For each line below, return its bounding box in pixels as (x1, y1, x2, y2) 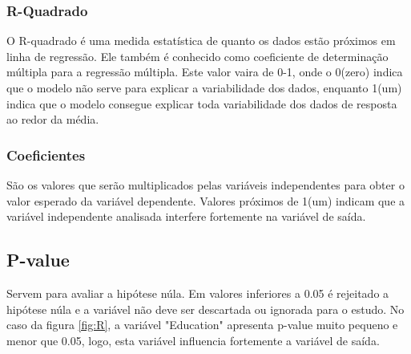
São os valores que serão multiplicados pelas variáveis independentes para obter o (6, 177, 405, 193)
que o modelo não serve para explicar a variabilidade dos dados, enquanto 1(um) (6, 79, 402, 96)
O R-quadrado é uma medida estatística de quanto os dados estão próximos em (6, 32, 396, 49)
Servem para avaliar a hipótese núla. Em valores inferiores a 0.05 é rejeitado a (6, 284, 389, 301)
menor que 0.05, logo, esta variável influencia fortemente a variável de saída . (6, 332, 380, 348)
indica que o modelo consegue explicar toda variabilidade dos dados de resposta (6, 95, 397, 112)
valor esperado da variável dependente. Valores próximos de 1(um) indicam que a (6, 192, 405, 209)
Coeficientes (6, 144, 86, 165)
